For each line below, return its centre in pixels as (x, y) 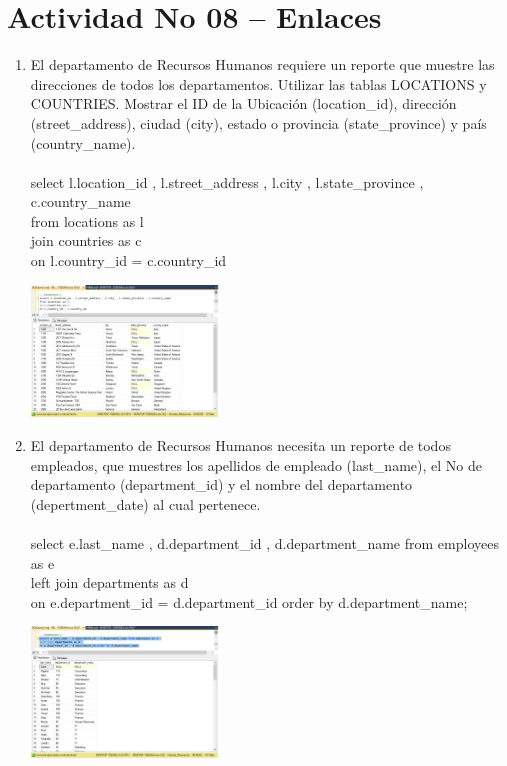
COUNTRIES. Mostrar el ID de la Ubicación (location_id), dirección (243, 103)
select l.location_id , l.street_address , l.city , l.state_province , (227, 181)
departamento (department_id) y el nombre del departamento (221, 484)
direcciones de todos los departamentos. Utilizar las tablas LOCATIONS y (258, 83)
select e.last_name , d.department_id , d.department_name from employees (264, 543)
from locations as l (87, 220)
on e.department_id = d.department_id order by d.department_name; (249, 601)
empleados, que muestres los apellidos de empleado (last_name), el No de (256, 464)
